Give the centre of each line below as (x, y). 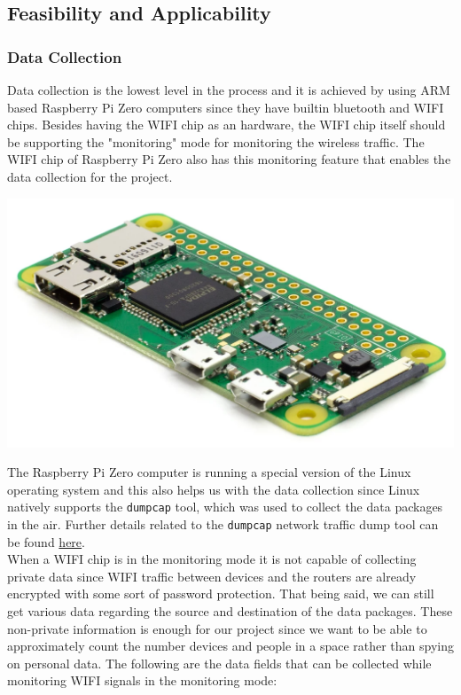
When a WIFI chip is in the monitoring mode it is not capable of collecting (212, 559)
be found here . (46, 541)
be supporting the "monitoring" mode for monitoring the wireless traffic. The (216, 141)
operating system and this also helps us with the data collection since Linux (214, 489)
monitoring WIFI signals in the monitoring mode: (142, 680)
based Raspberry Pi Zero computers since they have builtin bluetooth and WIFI (226, 107)
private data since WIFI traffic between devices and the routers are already (212, 576)
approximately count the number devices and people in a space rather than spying (231, 646)
